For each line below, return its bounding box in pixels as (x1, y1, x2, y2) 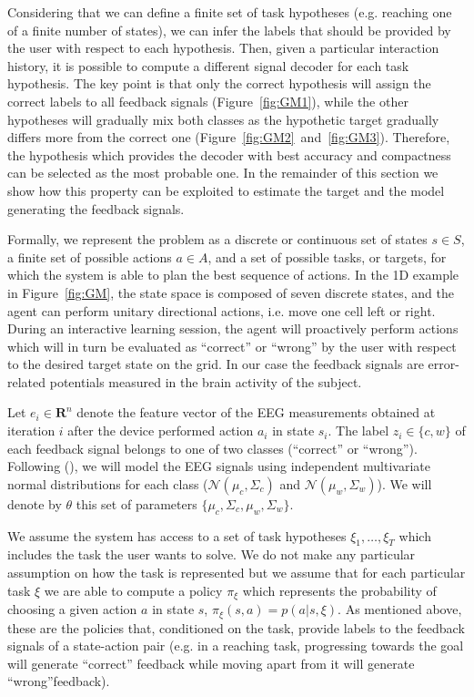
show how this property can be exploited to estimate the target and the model (7, 180, 445, 200)
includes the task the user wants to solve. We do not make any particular (7, 545, 416, 564)
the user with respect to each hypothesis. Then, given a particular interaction (7, 38, 439, 57)
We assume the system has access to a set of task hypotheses (7, 526, 347, 545)
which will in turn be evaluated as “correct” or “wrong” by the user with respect (7, 336, 457, 355)
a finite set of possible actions (7, 247, 172, 266)
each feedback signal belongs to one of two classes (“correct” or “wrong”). (7, 438, 418, 457)
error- (428, 354, 459, 374)
